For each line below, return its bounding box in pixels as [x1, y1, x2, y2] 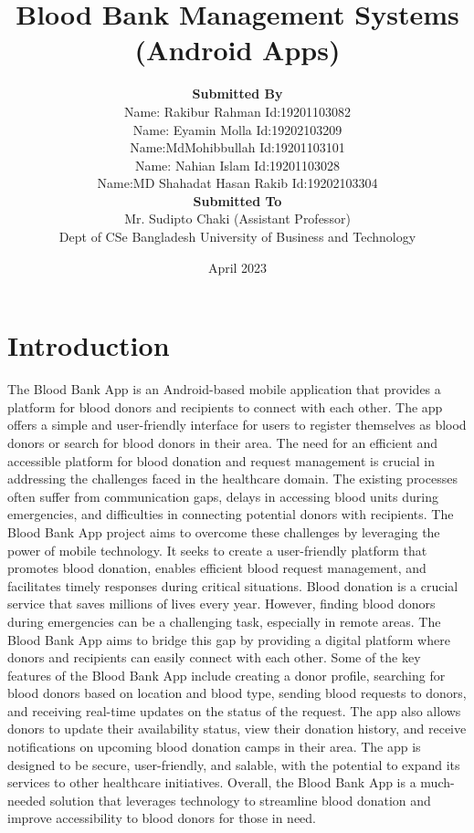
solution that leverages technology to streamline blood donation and [49, 790, 431, 809]
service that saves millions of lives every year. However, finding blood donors [7, 594, 436, 613]
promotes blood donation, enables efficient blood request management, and [7, 558, 427, 578]
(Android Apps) [134, 31, 341, 68]
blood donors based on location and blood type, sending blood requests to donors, [7, 683, 467, 703]
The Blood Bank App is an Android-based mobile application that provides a [7, 380, 441, 399]
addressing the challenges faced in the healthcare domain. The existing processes [7, 469, 458, 488]
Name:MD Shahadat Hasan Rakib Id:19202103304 [97, 173, 378, 193]
